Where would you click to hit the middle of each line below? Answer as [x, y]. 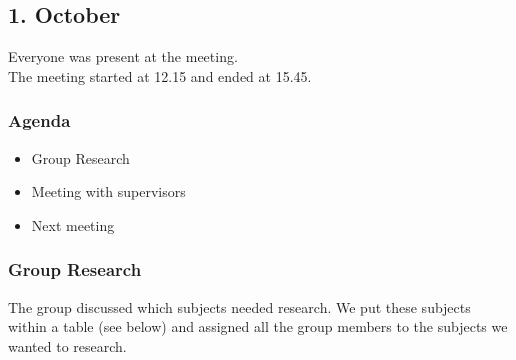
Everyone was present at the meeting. [123, 56]
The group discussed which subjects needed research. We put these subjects [239, 306]
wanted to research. [67, 345]
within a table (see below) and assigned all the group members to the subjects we [258, 326]
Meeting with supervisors [108, 191]
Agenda [39, 120]
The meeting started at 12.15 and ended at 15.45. [160, 75]
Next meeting [73, 224]
